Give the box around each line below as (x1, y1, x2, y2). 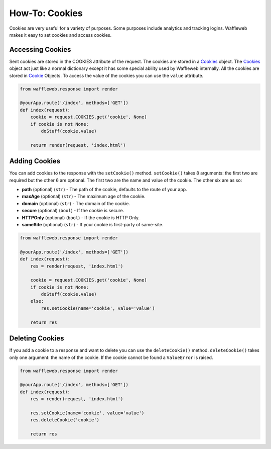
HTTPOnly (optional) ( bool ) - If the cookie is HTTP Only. (22, 214, 140, 221)
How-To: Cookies (9, 8, 83, 19)
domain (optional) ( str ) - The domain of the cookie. (22, 200, 130, 206)
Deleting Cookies (9, 334, 65, 343)
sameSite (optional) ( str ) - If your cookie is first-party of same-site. (22, 221, 164, 227)
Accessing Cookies (9, 45, 71, 54)
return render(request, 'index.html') (30, 142, 126, 148)
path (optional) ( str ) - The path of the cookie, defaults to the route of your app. (22, 187, 188, 193)
